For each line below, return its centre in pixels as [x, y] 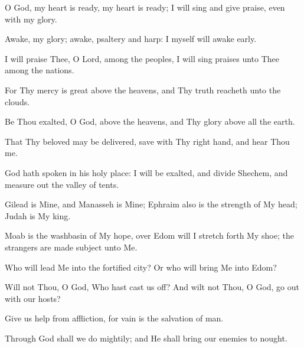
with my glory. [31, 19]
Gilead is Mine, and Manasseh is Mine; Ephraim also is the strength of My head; [151, 204]
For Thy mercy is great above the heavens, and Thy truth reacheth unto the [143, 90]
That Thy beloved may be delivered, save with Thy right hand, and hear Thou [147, 141]
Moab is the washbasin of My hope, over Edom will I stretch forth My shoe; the [149, 235]
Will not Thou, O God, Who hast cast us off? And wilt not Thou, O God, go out [152, 287]
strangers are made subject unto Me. [71, 247]
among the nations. [40, 70]
